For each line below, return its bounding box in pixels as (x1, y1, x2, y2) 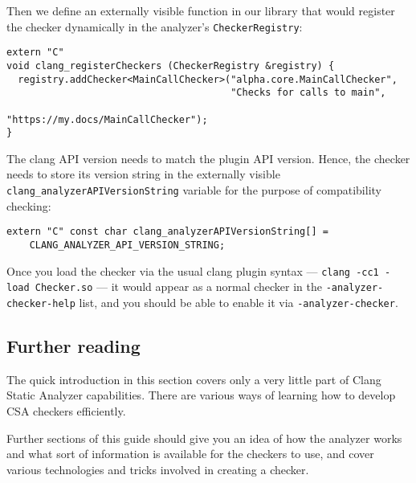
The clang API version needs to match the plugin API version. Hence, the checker (6, 149, 410, 166)
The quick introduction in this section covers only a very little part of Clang (6, 370, 381, 387)
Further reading (6, 333, 141, 358)
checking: (6, 197, 51, 214)
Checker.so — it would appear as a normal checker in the (35, 278, 323, 295)
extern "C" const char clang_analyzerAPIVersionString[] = (6, 226, 328, 238)
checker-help (6, 297, 75, 309)
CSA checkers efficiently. (6, 402, 126, 419)
